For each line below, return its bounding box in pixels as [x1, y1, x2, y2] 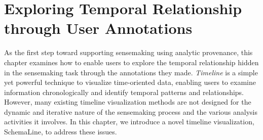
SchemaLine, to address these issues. [4, 126, 117, 137]
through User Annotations [4, 18, 193, 38]
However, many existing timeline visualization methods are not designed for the [4, 97, 251, 107]
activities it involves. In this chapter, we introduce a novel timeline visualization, [4, 116, 254, 127]
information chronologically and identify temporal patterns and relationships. [4, 86, 244, 97]
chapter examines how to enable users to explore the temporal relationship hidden [4, 57, 259, 67]
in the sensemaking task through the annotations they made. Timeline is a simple [4, 67, 258, 77]
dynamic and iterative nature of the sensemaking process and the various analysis [4, 106, 258, 117]
